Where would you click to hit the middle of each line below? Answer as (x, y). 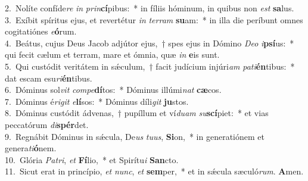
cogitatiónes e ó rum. (41, 31)
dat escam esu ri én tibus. (49, 78)
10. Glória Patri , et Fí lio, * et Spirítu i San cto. (92, 159)
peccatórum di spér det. (47, 124)
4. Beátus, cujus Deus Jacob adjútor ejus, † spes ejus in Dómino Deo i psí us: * (150, 43)
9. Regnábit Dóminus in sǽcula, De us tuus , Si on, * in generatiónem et (135, 136)
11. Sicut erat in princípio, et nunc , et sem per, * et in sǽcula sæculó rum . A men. (154, 171)
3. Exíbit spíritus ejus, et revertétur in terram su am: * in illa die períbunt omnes (154, 19)
